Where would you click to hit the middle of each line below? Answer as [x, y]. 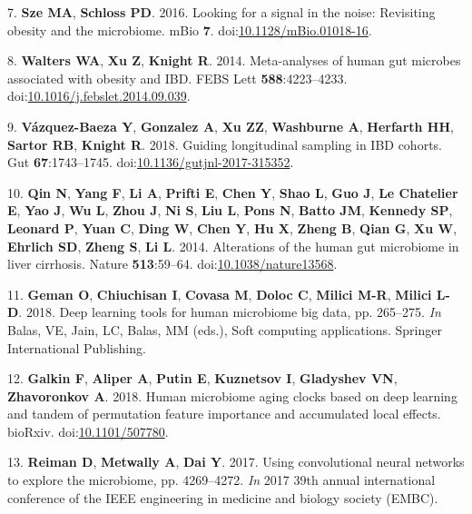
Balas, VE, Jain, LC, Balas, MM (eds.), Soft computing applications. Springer [225, 329]
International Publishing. [77, 347]
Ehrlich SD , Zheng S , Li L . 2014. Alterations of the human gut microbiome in [233, 246]
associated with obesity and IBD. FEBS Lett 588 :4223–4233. [177, 78]
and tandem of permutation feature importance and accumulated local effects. [224, 414]
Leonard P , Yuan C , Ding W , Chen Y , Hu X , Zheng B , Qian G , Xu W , [232, 227]
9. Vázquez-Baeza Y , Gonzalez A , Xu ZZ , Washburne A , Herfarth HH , [231, 126]
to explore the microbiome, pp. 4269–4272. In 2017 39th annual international [221, 480]
